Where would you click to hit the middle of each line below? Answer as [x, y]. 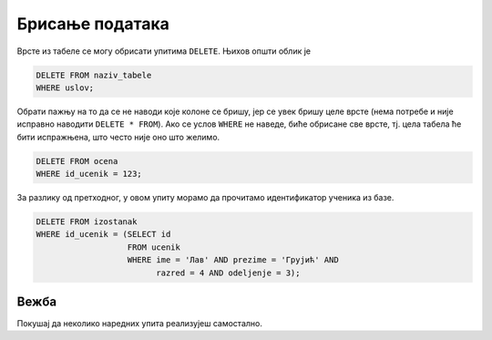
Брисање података [93, 24]
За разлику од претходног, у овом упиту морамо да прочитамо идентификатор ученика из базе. [205, 198]
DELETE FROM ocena [77, 161]
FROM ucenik [154, 247]
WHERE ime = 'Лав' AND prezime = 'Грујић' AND [233, 260]
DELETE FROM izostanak [87, 222]
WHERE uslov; [65, 88]
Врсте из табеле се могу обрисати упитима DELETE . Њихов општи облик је [164, 51]
